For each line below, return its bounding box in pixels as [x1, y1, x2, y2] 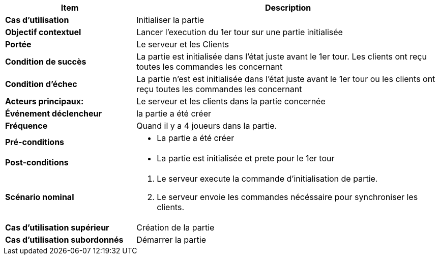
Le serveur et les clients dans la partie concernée [136, 96, 326, 106]
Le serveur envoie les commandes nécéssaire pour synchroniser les [157, 192, 418, 202]
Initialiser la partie [136, 15, 204, 25]
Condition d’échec [5, 79, 77, 89]
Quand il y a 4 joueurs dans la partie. [136, 121, 277, 131]
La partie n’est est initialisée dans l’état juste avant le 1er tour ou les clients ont [136, 74, 435, 84]
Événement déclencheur [5, 108, 102, 119]
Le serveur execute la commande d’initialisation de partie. [157, 174, 378, 184]
